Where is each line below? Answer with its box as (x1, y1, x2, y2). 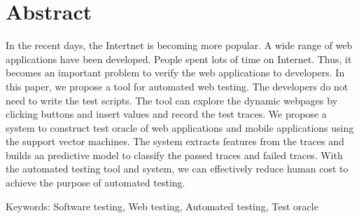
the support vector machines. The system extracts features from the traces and (6, 134, 344, 149)
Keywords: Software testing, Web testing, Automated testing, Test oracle (6, 198, 318, 213)
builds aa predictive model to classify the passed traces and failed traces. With (6, 147, 343, 162)
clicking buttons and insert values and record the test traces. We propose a (6, 107, 327, 121)
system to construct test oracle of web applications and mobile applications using (6, 120, 354, 135)
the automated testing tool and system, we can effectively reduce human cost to (6, 161, 349, 176)
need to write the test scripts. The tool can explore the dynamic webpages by (6, 93, 338, 107)
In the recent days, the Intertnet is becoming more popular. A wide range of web (6, 38, 353, 53)
